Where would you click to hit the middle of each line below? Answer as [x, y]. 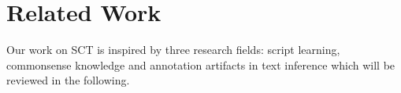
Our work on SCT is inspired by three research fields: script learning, [173, 50]
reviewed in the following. [68, 80]
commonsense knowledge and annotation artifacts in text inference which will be [201, 64]
